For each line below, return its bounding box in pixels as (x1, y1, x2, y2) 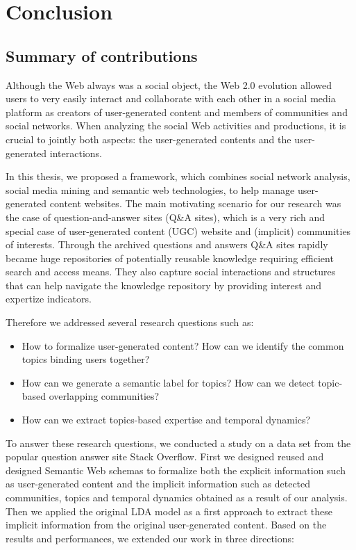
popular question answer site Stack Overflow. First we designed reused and (6, 449, 324, 464)
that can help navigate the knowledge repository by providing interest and (6, 277, 321, 292)
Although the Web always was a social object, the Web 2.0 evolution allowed (6, 77, 332, 92)
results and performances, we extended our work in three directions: (6, 531, 294, 545)
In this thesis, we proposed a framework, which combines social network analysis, (6, 169, 350, 184)
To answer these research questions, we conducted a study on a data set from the (6, 435, 351, 450)
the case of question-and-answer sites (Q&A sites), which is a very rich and (6, 209, 325, 224)
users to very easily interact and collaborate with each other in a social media (6, 91, 336, 106)
